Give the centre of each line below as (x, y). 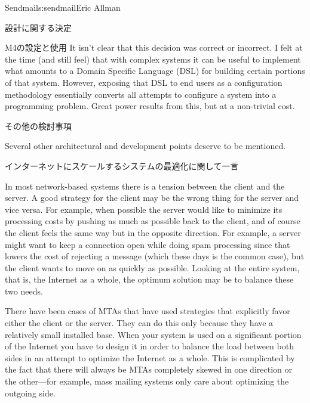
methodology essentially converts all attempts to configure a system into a (141, 94)
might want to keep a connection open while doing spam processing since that (148, 244)
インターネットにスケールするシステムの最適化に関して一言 (122, 165)
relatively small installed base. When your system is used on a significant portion (153, 334)
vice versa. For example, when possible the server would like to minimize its (144, 209)
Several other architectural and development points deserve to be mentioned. (145, 146)
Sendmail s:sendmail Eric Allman (63, 7)
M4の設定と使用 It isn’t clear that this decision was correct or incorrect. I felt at (154, 47)
